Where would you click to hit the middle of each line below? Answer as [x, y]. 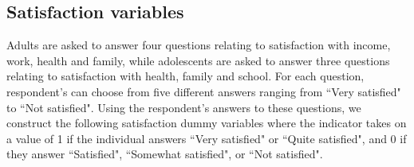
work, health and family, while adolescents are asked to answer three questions [198, 60]
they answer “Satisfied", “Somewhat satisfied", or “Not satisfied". [165, 154]
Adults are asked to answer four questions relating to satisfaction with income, [199, 45]
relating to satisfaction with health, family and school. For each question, [185, 76]
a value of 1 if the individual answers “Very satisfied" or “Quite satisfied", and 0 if [207, 138]
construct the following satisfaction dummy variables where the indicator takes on [207, 123]
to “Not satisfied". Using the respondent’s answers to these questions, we [184, 107]
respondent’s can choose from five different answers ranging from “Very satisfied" [204, 91]
